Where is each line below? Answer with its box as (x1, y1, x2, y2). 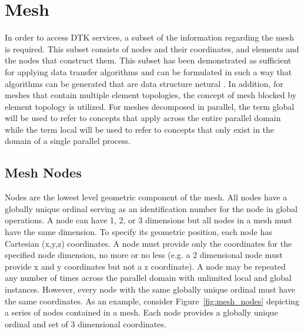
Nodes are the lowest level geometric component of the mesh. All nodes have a (5, 191, 288, 203)
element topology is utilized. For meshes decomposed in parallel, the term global (5, 100, 295, 112)
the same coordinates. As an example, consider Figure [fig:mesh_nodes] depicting (5, 294, 299, 307)
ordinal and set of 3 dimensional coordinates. (5, 317, 166, 330)
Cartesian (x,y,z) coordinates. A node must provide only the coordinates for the (5, 237, 292, 249)
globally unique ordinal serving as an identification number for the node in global (5, 202, 298, 214)
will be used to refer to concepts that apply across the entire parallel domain (5, 112, 281, 124)
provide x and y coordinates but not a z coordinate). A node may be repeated (5, 260, 286, 272)
